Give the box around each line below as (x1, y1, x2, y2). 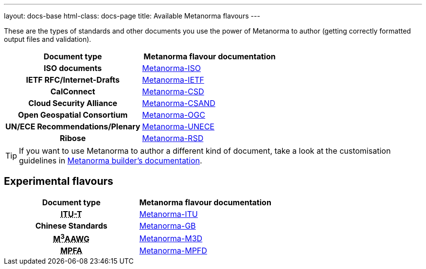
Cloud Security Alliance (28, 98, 118, 108)
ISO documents (44, 63, 102, 73)
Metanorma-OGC (142, 110, 205, 120)
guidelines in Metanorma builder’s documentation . (19, 156, 202, 165)
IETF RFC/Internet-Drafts (26, 75, 120, 85)
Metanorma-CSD (142, 87, 204, 96)
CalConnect (50, 87, 95, 96)
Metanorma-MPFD (139, 246, 207, 256)
